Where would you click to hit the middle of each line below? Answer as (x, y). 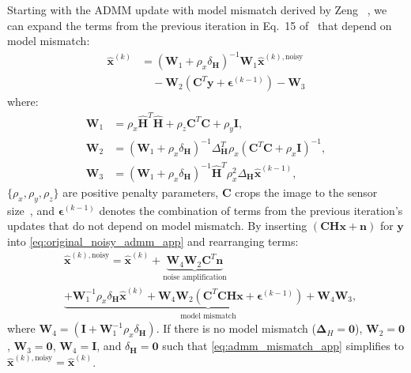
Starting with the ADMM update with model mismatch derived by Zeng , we (197, 9)
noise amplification (195, 278)
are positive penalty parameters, (141, 192)
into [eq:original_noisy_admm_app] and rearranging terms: (153, 241)
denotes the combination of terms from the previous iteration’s (251, 210)
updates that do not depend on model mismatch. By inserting (157, 226)
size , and (31, 210)
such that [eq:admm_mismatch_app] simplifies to (283, 346)
